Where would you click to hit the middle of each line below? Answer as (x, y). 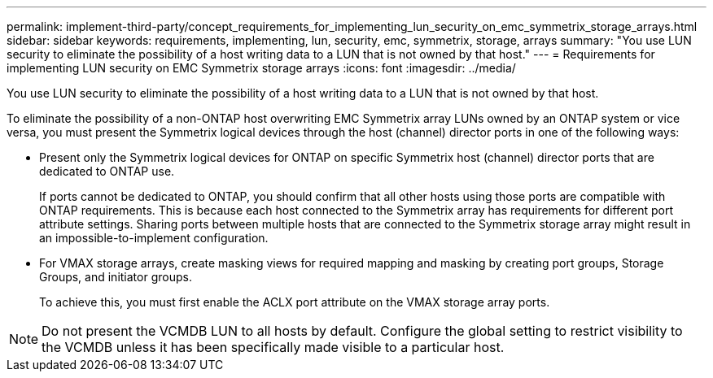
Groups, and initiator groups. (116, 277)
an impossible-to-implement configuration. (154, 238)
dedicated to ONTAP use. (107, 171)
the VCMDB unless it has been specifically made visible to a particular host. (273, 347)
